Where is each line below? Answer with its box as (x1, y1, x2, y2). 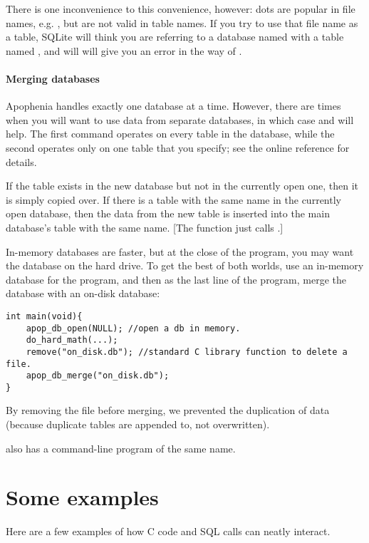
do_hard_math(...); (26, 335, 118, 346)
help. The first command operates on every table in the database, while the (6, 126, 335, 141)
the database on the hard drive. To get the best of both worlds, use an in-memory (6, 258, 364, 273)
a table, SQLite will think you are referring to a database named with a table (6, 29, 344, 44)
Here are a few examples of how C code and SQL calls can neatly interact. (6, 524, 331, 539)
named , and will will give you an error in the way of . (6, 43, 242, 58)
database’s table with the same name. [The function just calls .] (6, 219, 284, 234)
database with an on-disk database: (6, 286, 160, 301)
